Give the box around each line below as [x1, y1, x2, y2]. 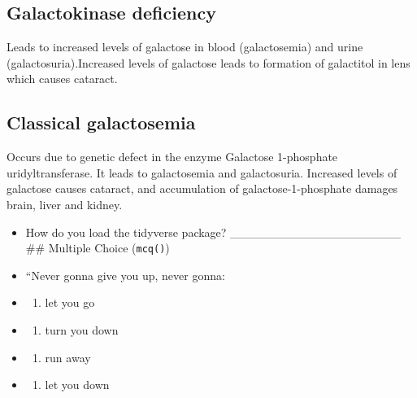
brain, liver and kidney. [7, 195, 123, 212]
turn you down [45, 321, 119, 338]
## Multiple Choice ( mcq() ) [25, 239, 170, 256]
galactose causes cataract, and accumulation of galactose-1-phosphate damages [7, 180, 398, 197]
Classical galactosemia [7, 110, 196, 135]
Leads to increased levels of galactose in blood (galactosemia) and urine [7, 38, 363, 55]
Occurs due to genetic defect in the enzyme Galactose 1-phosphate [7, 148, 338, 165]
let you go [45, 294, 95, 311]
